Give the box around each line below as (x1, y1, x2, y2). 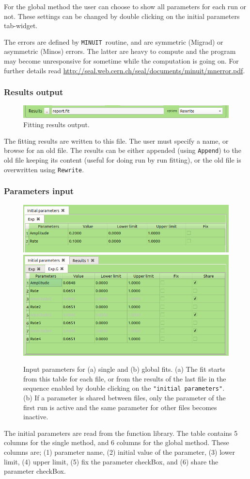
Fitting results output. (23, 119, 90, 130)
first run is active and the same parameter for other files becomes (23, 402, 217, 412)
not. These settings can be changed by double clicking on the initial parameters (4, 11, 240, 21)
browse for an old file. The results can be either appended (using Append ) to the (4, 145, 241, 155)
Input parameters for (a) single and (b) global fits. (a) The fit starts (23, 364, 225, 374)
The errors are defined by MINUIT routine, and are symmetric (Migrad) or (4, 36, 223, 47)
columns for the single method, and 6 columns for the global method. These (4, 437, 229, 447)
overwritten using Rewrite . (4, 164, 84, 174)
